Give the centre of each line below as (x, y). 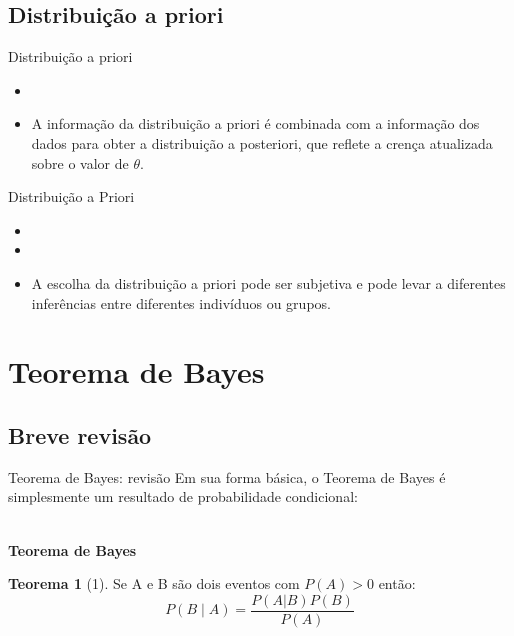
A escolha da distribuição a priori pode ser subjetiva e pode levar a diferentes (268, 282)
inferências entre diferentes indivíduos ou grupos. (181, 302)
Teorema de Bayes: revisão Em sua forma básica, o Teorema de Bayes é (227, 476)
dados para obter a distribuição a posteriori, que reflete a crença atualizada (262, 142)
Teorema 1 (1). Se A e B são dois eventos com (154, 583)
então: (397, 583)
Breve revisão (80, 434)
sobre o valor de (80, 162)
